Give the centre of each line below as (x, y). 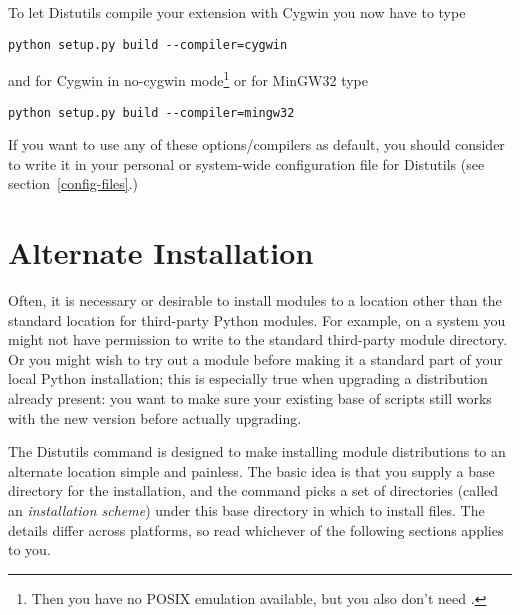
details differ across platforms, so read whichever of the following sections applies (256, 529)
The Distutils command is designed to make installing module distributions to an (257, 451)
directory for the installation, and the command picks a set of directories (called (253, 490)
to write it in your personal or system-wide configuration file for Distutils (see (246, 163)
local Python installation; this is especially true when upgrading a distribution (248, 378)
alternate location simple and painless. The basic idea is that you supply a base (251, 470)
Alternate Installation (161, 252)
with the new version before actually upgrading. (155, 417)
